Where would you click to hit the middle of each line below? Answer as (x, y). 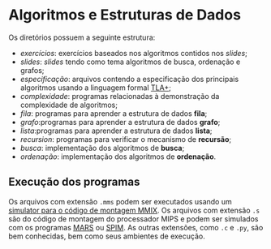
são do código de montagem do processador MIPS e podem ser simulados (133, 219)
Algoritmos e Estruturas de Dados (125, 15)
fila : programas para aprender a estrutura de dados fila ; (114, 113)
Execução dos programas (74, 182)
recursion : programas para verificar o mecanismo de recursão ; (126, 139)
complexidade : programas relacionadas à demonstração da (120, 96)
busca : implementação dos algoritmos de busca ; (102, 148)
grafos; (32, 70)
